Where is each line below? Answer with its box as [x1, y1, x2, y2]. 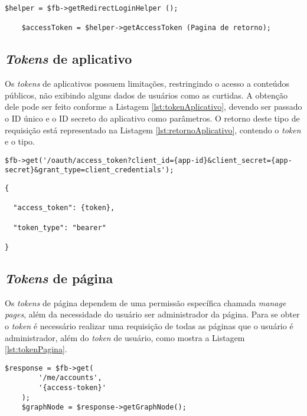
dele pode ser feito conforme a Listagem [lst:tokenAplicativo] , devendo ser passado [5, 100, 302, 113]
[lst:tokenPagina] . [5, 343, 67, 355]
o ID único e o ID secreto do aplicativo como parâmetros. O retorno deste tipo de [5, 112, 300, 124]
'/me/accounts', [38, 374, 102, 382]
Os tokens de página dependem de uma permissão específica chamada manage [5, 296, 286, 309]
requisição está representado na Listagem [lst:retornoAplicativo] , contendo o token [5, 123, 301, 136]
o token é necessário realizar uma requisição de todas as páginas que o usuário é [5, 320, 293, 332]
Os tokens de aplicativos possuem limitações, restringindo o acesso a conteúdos [5, 77, 289, 90]
